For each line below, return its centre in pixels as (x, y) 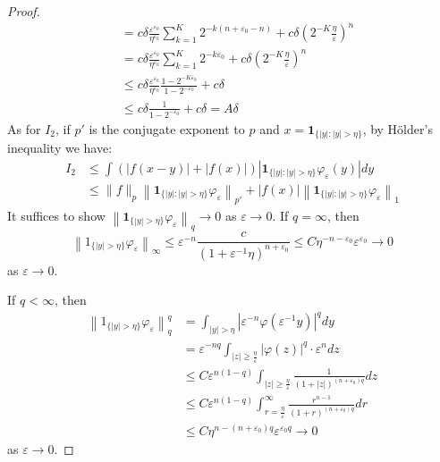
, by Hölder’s (398, 128)
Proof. (24, 11)
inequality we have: (60, 148)
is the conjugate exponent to (167, 128)
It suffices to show (56, 216)
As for (24, 128)
